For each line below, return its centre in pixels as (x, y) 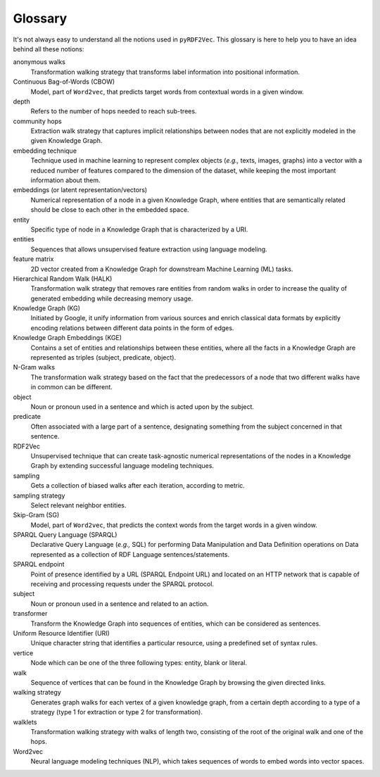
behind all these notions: (49, 49)
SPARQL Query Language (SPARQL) (65, 535)
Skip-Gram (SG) (36, 515)
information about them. (65, 180)
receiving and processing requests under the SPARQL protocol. (122, 584)
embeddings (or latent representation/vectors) (80, 190)
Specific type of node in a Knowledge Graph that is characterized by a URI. (139, 229)
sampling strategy (39, 495)
